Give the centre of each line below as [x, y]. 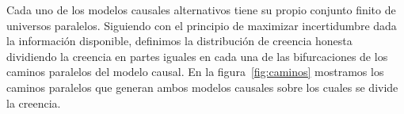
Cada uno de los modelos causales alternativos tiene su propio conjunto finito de [201, 9]
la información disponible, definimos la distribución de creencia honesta [179, 41]
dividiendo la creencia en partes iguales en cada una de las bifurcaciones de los [197, 56]
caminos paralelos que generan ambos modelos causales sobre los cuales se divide [202, 87]
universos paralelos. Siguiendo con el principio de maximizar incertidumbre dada [202, 25]
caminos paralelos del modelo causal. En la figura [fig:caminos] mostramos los [195, 72]
